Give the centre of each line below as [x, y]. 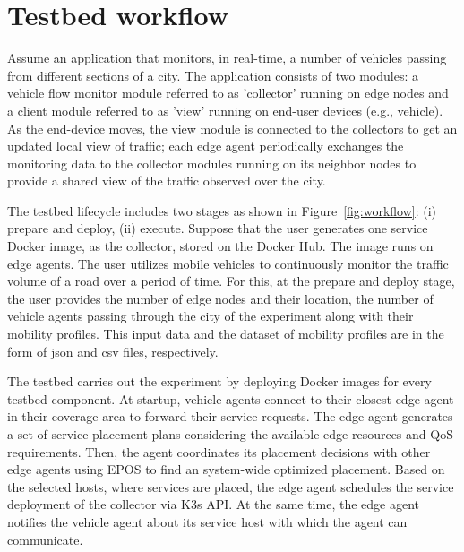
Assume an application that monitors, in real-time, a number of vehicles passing [227, 58]
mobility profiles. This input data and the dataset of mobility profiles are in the [226, 334]
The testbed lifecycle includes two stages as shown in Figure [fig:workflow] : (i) [222, 210]
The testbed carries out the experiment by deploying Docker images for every [219, 381]
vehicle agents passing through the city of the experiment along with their [211, 316]
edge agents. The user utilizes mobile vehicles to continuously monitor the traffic [228, 263]
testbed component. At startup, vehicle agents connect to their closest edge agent [231, 398]
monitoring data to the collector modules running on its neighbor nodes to [212, 163]
